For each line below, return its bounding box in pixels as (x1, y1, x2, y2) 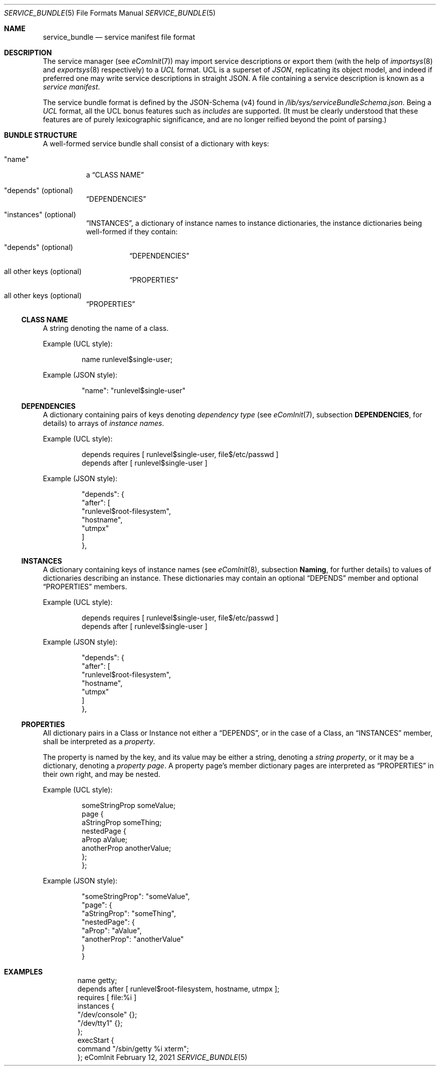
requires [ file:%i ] (77, 993, 137, 1002)
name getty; (77, 976, 117, 985)
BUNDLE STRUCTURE (4, 131, 77, 139)
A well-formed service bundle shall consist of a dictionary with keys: (43, 139, 269, 148)
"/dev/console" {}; (77, 1010, 137, 1019)
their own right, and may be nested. (43, 770, 161, 778)
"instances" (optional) (4, 210, 76, 219)
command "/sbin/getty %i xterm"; (77, 1044, 189, 1053)
